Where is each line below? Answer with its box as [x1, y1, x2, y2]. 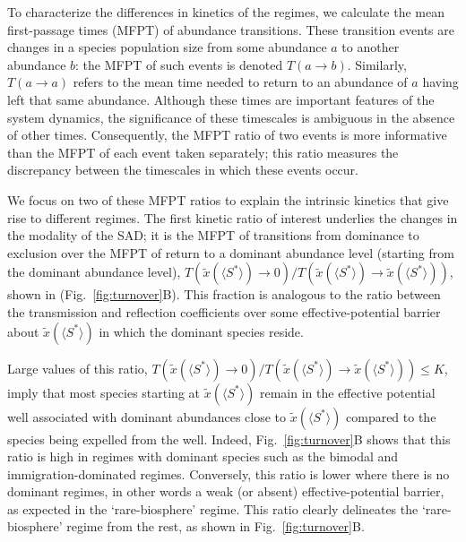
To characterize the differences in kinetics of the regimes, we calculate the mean [7, 3, 444, 21]
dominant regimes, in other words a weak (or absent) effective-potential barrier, [7, 482, 444, 501]
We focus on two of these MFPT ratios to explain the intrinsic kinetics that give [7, 190, 449, 209]
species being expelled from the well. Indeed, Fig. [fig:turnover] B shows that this [7, 429, 451, 448]
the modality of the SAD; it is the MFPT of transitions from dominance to [7, 226, 419, 245]
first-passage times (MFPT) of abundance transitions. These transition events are [7, 20, 454, 39]
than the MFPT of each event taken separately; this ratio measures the [7, 142, 399, 161]
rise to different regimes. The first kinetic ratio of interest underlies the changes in [7, 208, 458, 227]
